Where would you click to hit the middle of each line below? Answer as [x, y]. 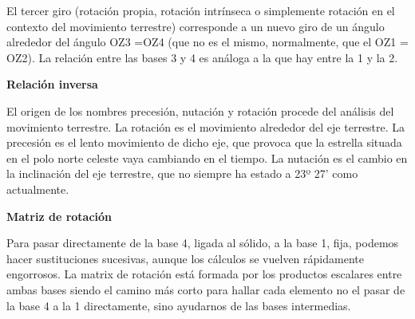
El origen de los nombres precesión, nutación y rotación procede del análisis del [200, 110]
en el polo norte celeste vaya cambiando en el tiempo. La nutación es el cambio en [207, 158]
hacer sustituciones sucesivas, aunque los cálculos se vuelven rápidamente [185, 258]
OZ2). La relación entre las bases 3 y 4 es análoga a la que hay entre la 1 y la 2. [202, 57]
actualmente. [38, 189]
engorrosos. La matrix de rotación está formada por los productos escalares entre [204, 274]
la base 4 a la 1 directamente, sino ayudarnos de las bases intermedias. [179, 305]
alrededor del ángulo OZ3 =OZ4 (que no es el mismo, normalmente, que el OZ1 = [207, 42]
